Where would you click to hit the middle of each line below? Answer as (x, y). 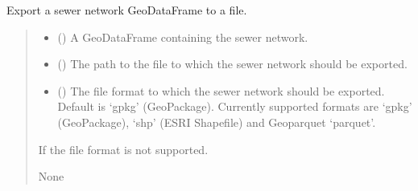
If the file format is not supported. (123, 149)
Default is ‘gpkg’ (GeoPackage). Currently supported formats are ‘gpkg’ (235, 106)
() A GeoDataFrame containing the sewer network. (183, 37)
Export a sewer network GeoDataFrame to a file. (127, 10)
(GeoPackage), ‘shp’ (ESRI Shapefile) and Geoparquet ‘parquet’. (217, 122)
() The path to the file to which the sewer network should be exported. (232, 64)
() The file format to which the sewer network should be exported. (221, 90)
